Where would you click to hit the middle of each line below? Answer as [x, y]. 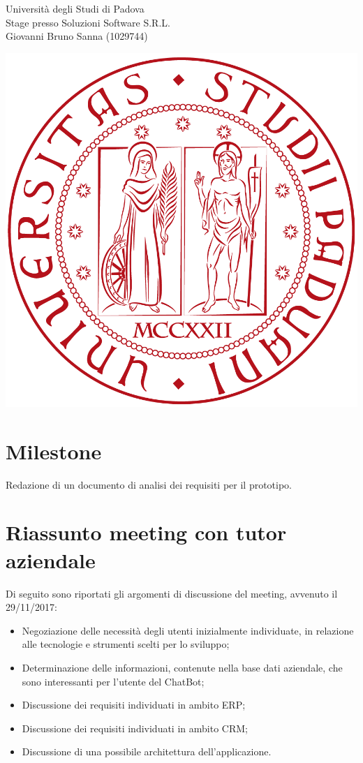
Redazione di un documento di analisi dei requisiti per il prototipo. [149, 484]
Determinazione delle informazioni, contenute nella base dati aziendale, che [182, 667]
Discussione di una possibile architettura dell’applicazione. [147, 751]
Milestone [54, 451]
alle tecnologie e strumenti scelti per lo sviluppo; [126, 644]
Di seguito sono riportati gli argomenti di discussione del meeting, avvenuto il [172, 593]
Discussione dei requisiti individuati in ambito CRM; [135, 728]
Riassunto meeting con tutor [146, 532]
